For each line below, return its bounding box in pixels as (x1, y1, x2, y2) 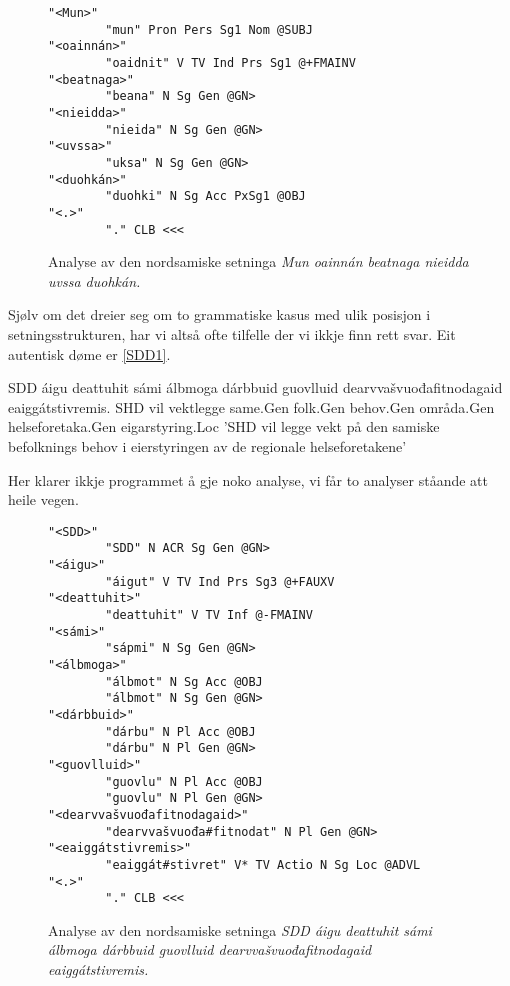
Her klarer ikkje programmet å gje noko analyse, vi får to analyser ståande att (8, 469, 489, 490)
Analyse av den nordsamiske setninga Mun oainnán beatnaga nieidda (48, 251, 469, 272)
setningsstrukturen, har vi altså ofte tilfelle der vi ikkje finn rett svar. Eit (8, 323, 456, 344)
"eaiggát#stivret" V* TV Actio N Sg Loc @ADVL (105, 857, 421, 872)
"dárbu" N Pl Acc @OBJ (105, 724, 256, 739)
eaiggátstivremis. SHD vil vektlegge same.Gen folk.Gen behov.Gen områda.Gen (8, 396, 495, 417)
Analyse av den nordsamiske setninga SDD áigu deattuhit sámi (48, 919, 432, 940)
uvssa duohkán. (48, 270, 141, 291)
